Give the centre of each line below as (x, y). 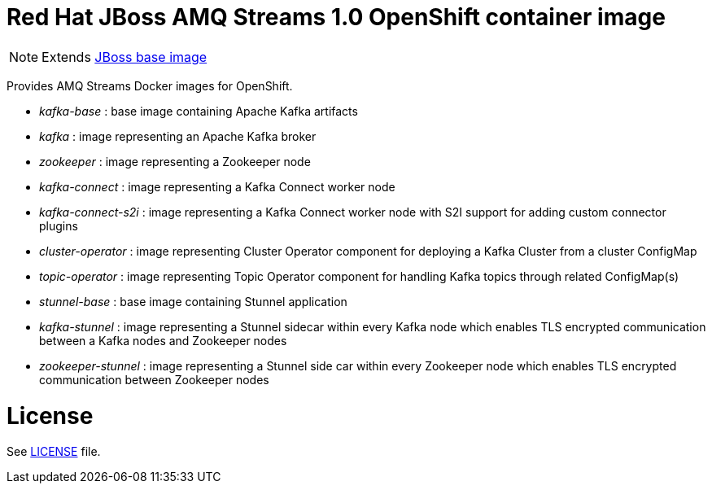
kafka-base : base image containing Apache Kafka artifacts (199, 111)
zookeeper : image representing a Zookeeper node (175, 161)
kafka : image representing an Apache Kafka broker (178, 136)
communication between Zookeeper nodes (154, 379)
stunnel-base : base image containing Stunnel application (193, 301)
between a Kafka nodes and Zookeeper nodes (163, 340)
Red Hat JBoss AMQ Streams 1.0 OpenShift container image (336, 17)
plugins (59, 225)
